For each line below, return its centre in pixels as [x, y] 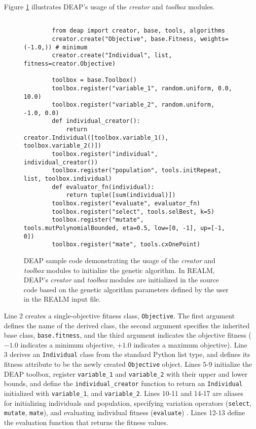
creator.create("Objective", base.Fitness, [124, 39]
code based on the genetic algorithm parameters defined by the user [126, 289]
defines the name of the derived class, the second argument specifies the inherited [127, 325]
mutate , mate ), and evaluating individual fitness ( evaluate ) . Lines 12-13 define [125, 412]
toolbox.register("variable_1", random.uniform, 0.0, [142, 88]
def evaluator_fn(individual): [103, 187]
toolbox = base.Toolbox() [94, 80]
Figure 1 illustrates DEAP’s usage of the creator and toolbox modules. [110, 6]
